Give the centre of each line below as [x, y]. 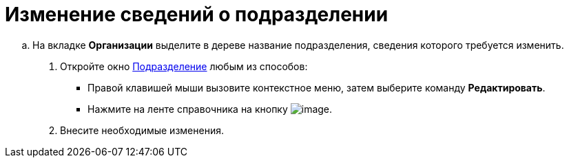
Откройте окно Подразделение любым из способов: [184, 66]
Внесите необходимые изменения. [142, 130]
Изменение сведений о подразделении [197, 14]
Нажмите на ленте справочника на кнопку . [210, 109]
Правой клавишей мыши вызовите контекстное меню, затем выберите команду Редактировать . [317, 87]
